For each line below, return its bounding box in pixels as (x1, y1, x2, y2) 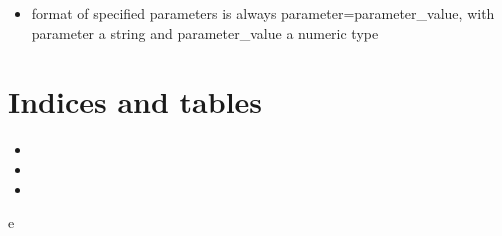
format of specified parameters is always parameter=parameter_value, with (31, 3, 495, 23)
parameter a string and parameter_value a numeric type (31, 22, 379, 43)
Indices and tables (8, 81, 263, 122)
